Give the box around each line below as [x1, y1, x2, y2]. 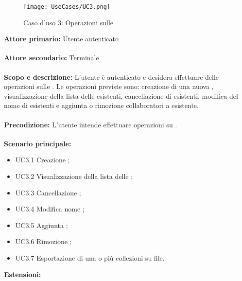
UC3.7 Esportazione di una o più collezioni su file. [15, 252, 165, 263]
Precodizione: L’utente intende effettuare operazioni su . [4, 119, 177, 129]
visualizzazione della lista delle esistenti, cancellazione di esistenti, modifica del [4, 90, 238, 101]
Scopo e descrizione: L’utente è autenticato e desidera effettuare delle [4, 71, 219, 82]
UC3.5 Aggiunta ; [15, 220, 68, 230]
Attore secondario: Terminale [4, 53, 99, 63]
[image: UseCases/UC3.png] [23, 3, 110, 10]
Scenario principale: [4, 138, 71, 148]
